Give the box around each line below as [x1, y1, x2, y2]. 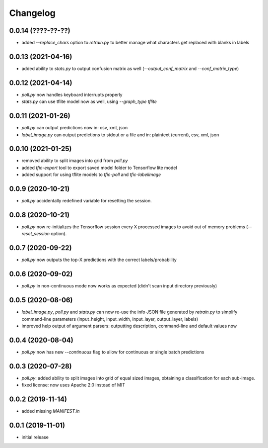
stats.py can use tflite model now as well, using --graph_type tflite [21, 98, 157, 104]
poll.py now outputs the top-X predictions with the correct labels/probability [21, 257, 177, 263]
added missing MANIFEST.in [21, 408, 80, 414]
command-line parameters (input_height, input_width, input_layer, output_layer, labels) [21, 316, 199, 322]
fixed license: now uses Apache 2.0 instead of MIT [21, 382, 125, 388]
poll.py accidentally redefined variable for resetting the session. [21, 198, 152, 204]
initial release [21, 434, 49, 440]
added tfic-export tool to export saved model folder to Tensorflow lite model [21, 165, 177, 171]
